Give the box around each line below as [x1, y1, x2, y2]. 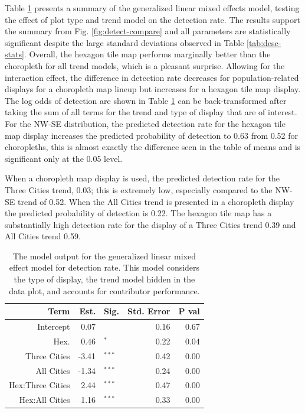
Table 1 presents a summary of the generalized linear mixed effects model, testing [5, 2, 300, 14]
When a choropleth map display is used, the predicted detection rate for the [5, 172, 280, 184]
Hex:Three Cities [9, 379, 70, 391]
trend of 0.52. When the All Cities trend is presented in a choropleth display [17, 195, 294, 207]
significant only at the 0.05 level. [5, 152, 123, 164]
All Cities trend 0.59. [5, 230, 81, 242]
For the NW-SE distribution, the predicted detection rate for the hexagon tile [5, 117, 286, 129]
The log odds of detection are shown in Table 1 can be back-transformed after [5, 94, 287, 106]
